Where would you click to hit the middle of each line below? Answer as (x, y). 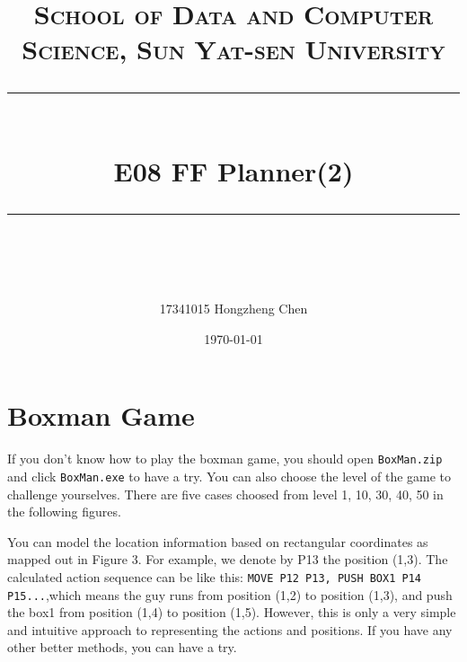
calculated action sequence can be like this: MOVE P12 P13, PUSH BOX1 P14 (214, 576)
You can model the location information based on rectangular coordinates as (218, 541)
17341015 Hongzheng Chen (233, 309)
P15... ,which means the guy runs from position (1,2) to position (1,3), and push (230, 594)
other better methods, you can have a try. (122, 647)
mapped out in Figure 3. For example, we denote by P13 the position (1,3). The (228, 559)
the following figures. (64, 512)
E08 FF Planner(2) (233, 170)
